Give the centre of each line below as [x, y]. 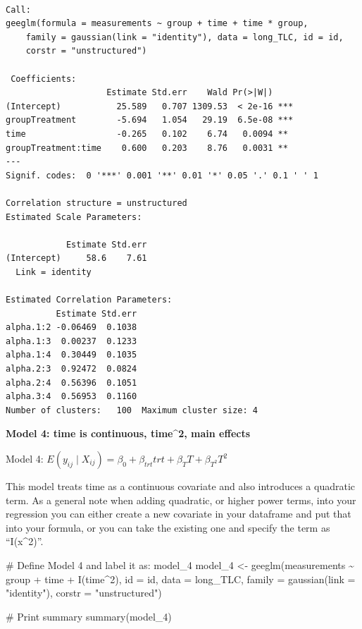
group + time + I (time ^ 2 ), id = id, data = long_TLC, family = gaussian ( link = [181, 579]
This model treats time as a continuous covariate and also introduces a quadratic [181, 486]
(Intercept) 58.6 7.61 [76, 258]
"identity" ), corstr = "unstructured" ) [84, 593]
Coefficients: [44, 79]
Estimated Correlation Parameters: [89, 300]
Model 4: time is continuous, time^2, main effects [128, 433]
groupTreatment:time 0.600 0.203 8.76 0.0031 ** [147, 148]
